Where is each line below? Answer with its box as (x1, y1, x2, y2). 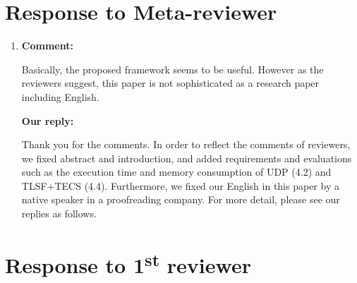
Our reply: (21, 113, 74, 128)
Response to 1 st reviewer (5, 247, 251, 279)
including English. (21, 89, 99, 104)
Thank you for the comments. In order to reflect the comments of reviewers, (21, 137, 351, 152)
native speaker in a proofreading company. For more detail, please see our (21, 192, 340, 207)
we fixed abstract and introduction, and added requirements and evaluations (21, 150, 352, 165)
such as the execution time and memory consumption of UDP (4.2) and (21, 164, 332, 179)
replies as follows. (21, 206, 97, 221)
